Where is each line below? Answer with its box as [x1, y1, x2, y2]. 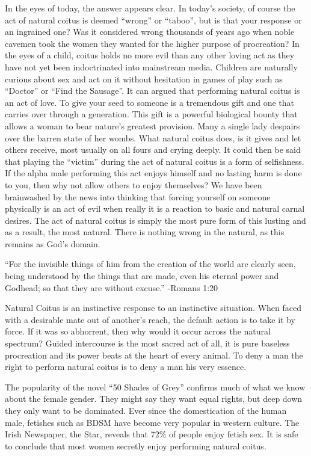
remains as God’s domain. [5, 237, 100, 250]
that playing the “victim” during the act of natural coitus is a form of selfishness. [5, 155, 304, 167]
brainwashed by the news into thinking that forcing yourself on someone [5, 190, 271, 203]
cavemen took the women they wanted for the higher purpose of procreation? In [5, 37, 300, 49]
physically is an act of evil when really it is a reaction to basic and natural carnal [5, 202, 305, 215]
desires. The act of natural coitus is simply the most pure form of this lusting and [5, 214, 306, 226]
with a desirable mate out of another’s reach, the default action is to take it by [5, 313, 295, 325]
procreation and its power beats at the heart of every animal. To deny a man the [5, 348, 303, 361]
